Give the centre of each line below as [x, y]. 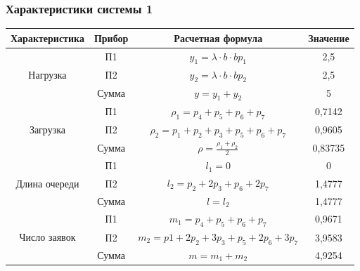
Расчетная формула [218, 38]
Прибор [111, 38]
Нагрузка [47, 75]
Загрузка [47, 129]
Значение [329, 38]
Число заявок [47, 236]
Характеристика [47, 38]
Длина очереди [47, 183]
